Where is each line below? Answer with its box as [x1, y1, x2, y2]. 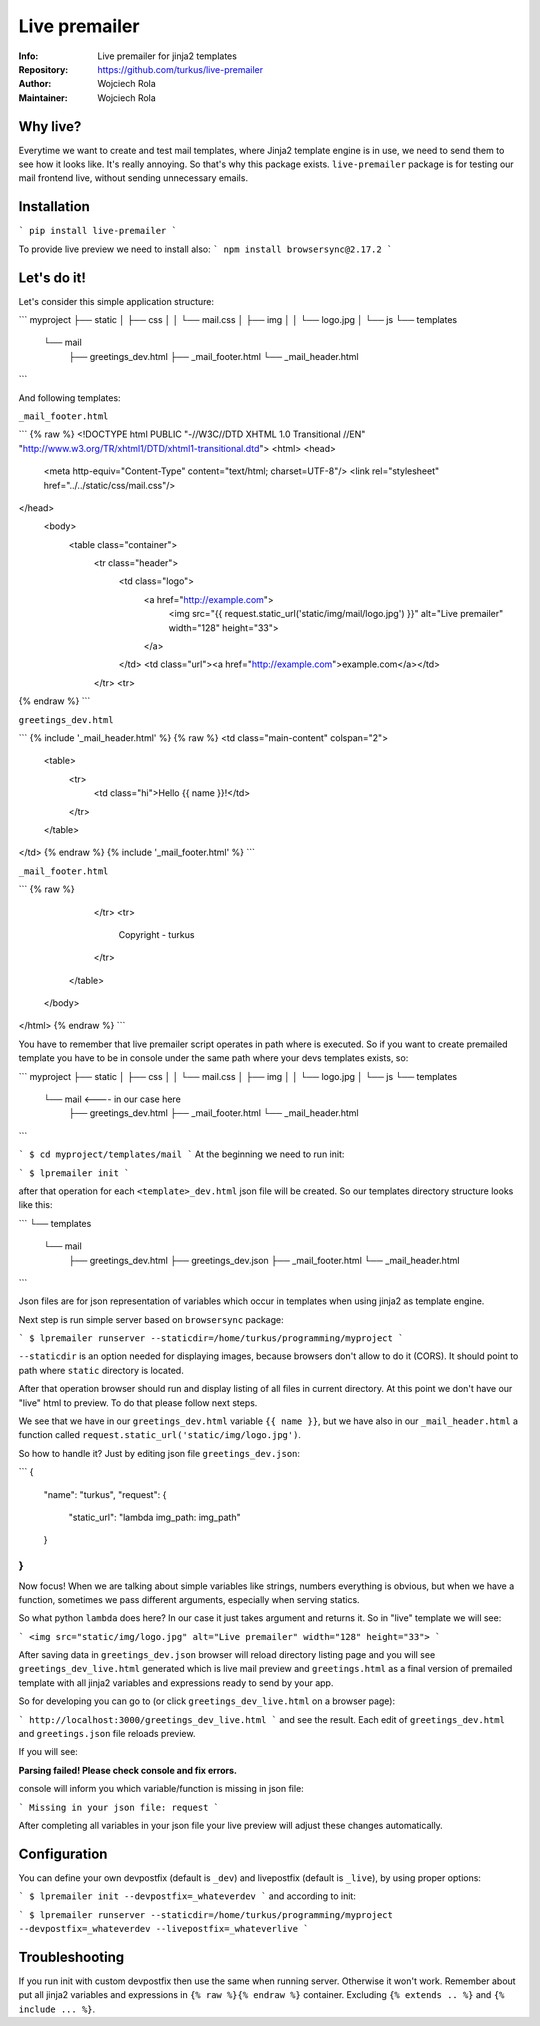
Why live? [18, 118, 82, 135]
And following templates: [18, 391, 121, 404]
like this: [18, 1199, 53, 1211]
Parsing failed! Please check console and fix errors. [18, 1764, 238, 1776]
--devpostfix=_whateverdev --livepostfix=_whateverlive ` [18, 1923, 309, 1935]
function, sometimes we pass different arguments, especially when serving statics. [18, 1593, 360, 1605]
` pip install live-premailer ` [18, 225, 177, 237]
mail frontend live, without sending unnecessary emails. [18, 172, 249, 184]
